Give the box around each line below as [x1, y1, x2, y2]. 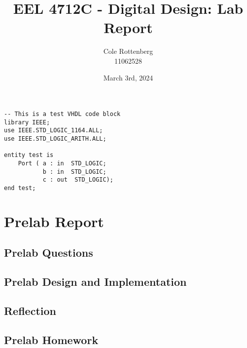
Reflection [4, 303, 56, 318]
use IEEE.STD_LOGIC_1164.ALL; [4, 127, 103, 134]
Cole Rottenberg [103, 46, 153, 56]
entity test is [4, 152, 54, 159]
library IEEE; [4, 118, 50, 126]
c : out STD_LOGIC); [42, 176, 113, 184]
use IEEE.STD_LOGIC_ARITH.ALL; [4, 135, 106, 143]
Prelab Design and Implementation [4, 274, 187, 289]
